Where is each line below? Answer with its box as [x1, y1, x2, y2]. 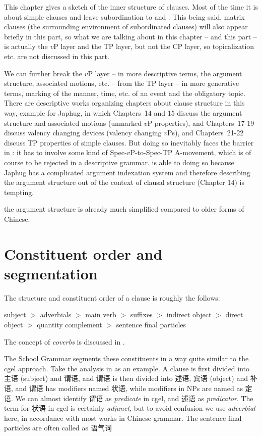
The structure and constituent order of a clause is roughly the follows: [4, 292, 220, 303]
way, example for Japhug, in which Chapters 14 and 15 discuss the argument [4, 107, 242, 118]
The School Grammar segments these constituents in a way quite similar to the [4, 353, 249, 364]
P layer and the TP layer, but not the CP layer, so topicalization [53, 41, 254, 52]
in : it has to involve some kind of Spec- [4, 147, 127, 158]
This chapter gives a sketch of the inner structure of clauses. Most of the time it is [4, 2, 258, 12]
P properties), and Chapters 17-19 [147, 117, 254, 128]
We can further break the [4, 68, 82, 78]
